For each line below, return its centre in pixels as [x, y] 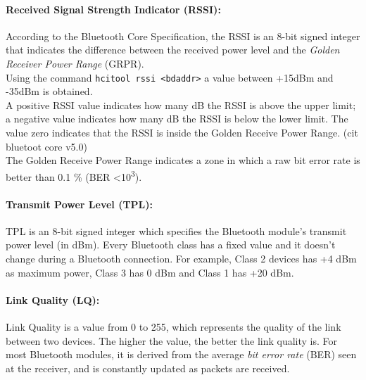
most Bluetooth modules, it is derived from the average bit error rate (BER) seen [181, 354]
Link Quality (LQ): [53, 299]
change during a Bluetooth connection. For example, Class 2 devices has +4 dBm [181, 259]
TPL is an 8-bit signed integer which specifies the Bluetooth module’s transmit [176, 230]
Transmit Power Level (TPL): [80, 204]
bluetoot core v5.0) [46, 146]
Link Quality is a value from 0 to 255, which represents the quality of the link [173, 327]
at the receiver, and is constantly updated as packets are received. [148, 368]
